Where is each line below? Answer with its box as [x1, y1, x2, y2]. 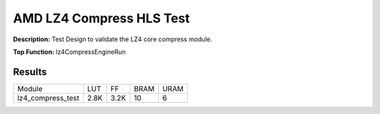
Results [13, 66, 47, 78]
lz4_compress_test [17, 93, 80, 103]
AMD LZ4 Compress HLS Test [13, 10, 190, 26]
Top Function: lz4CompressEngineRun [13, 48, 126, 56]
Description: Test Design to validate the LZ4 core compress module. [13, 35, 213, 43]
